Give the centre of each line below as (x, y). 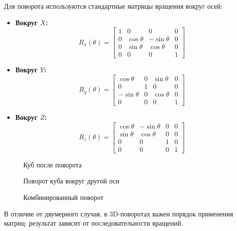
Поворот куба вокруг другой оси (71, 181)
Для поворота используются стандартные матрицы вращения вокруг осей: (113, 6)
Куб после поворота (53, 164)
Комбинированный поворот (63, 197)
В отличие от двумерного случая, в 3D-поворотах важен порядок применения (119, 213)
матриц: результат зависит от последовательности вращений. (93, 223)
